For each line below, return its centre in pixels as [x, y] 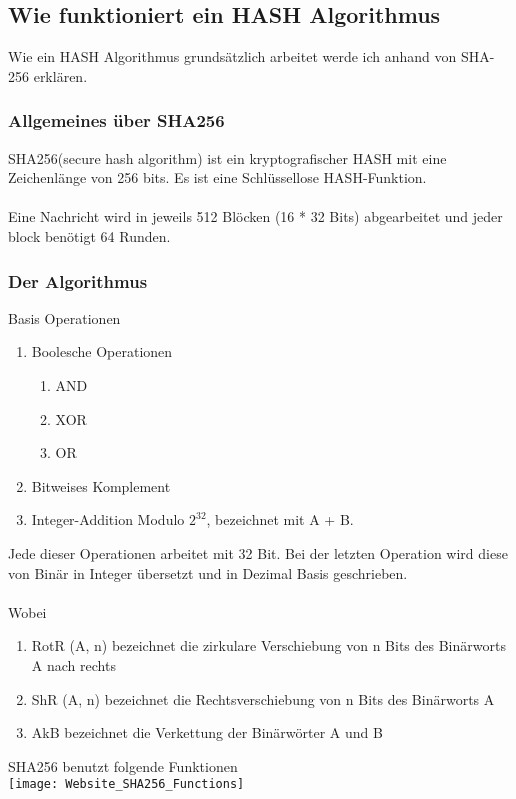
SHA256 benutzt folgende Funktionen [123, 765]
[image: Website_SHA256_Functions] [126, 784]
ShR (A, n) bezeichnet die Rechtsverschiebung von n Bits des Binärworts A [263, 698]
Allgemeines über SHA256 [116, 120]
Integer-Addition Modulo [108, 519]
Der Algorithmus [78, 280]
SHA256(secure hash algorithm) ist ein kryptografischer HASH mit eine [227, 157]
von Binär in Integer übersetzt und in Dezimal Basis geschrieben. [208, 572]
